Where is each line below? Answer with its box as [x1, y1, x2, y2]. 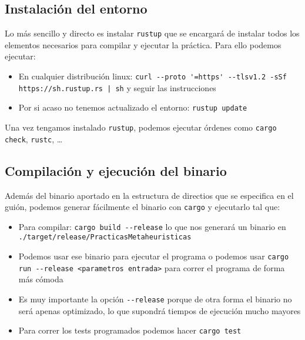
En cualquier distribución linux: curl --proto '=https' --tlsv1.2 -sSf [18, 70, 287, 82]
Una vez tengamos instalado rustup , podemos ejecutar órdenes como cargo [5, 121, 277, 134]
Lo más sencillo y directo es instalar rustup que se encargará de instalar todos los [5, 27, 300, 39]
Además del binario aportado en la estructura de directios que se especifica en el [5, 189, 294, 201]
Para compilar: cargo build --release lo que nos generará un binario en [18, 220, 286, 232]
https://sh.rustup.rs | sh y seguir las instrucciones [18, 81, 216, 94]
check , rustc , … [5, 132, 63, 145]
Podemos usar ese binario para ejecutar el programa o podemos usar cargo [18, 250, 289, 262]
